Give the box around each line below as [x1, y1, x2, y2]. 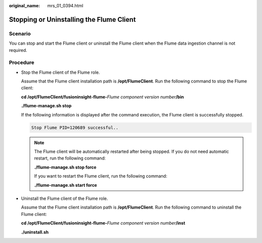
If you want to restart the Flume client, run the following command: [34, 173, 167, 179]
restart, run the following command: [34, 155, 106, 161]
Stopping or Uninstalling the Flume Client [9, 15, 136, 24]
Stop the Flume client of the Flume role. [21, 69, 100, 75]
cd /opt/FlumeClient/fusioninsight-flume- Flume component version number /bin [21, 94, 184, 99]
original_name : [9, 3, 40, 8]
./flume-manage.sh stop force [34, 164, 97, 170]
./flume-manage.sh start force [34, 182, 97, 188]
